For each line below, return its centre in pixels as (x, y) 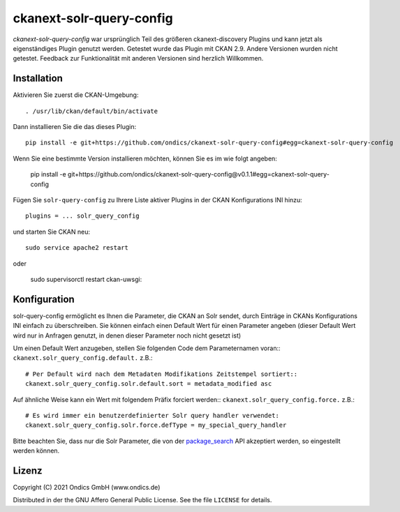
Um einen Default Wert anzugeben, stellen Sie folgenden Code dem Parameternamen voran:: (147, 348)
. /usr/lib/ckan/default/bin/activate (92, 111)
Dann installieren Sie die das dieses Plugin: (74, 127)
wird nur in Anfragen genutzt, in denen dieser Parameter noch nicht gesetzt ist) (127, 336)
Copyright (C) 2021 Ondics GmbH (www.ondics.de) (87, 488)
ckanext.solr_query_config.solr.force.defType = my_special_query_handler (156, 425)
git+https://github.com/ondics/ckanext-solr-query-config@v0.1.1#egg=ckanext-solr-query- (198, 174)
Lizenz (28, 470)
